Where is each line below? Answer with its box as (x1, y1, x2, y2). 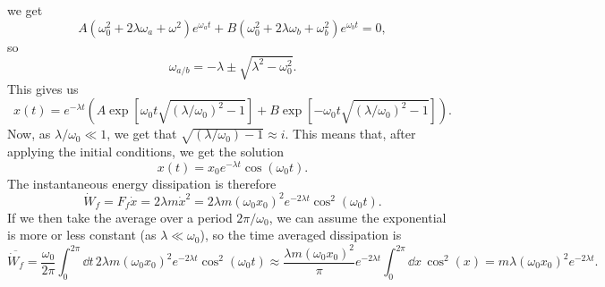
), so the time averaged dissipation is (200, 225, 402, 244)
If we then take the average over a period (7, 207, 233, 226)
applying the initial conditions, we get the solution (7, 142, 284, 161)
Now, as (7, 124, 51, 143)
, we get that (107, 124, 177, 143)
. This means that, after (285, 124, 416, 143)
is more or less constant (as (7, 225, 157, 244)
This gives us (7, 79, 79, 97)
